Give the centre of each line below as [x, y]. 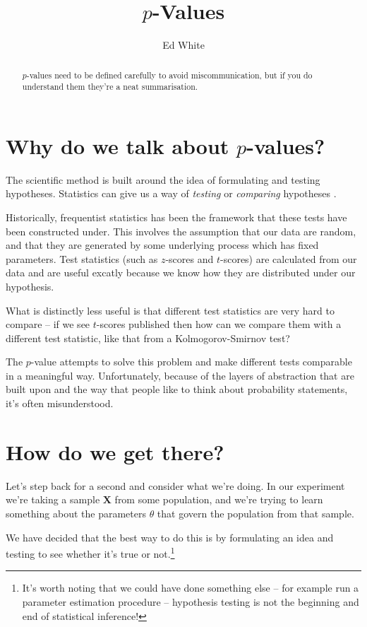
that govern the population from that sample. [255, 513]
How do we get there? [115, 451]
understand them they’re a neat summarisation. [110, 87]
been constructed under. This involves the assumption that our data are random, [181, 231]
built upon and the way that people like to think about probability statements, [177, 389]
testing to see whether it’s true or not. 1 [90, 552]
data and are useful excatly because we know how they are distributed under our [181, 273]
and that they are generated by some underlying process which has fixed [162, 245]
